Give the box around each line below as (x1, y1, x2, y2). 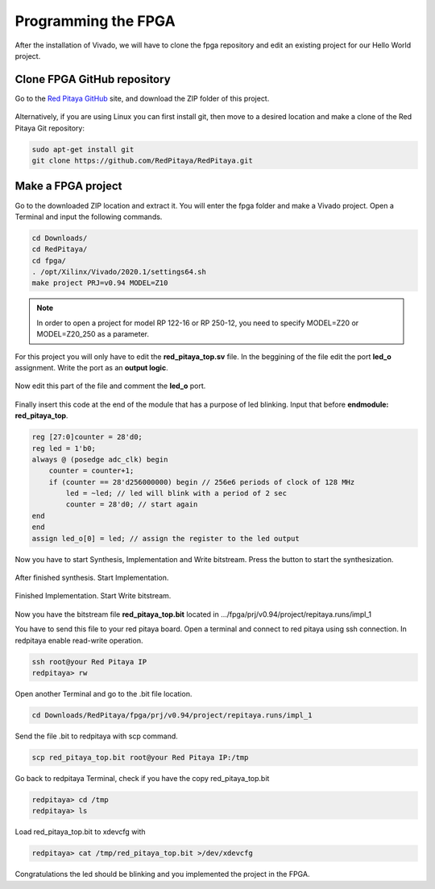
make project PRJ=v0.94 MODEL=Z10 (31, 279, 168, 287)
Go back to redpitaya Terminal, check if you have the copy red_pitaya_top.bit (14, 773, 270, 783)
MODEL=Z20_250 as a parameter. (36, 329, 149, 339)
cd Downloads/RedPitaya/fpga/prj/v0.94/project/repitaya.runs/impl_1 (31, 710, 313, 720)
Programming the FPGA (14, 12, 176, 30)
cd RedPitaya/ (31, 245, 88, 254)
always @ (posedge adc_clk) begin (31, 455, 168, 464)
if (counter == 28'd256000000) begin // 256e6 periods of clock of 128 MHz (48, 478, 355, 486)
